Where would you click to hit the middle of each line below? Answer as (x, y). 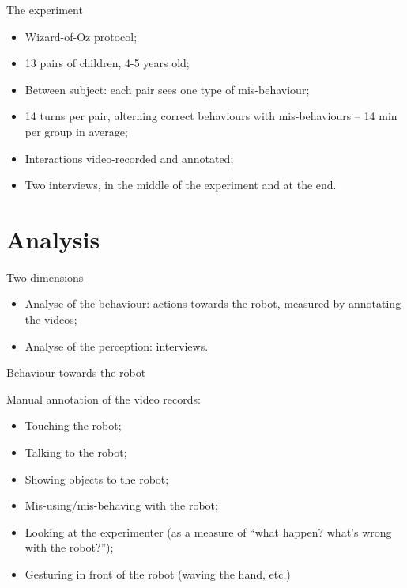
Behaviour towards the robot (76, 372)
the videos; (51, 319)
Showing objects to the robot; (97, 478)
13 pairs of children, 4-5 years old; (107, 63)
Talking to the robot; (76, 452)
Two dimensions (45, 277)
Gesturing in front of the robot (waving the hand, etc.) (158, 574)
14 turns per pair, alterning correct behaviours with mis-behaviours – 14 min (211, 116)
